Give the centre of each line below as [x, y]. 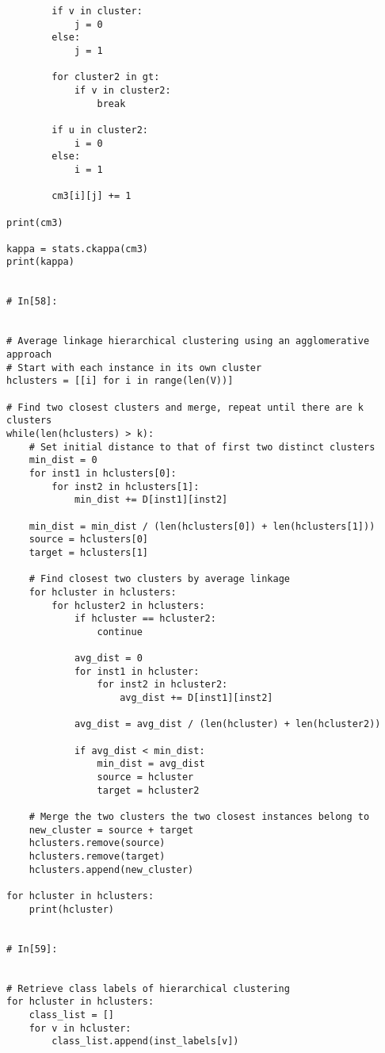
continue [120, 632]
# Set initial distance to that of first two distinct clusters [202, 447]
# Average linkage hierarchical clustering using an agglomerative [188, 341]
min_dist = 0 [63, 460]
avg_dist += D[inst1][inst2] [196, 698]
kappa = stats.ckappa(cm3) [77, 249]
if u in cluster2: [100, 130]
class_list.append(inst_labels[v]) [145, 1042]
